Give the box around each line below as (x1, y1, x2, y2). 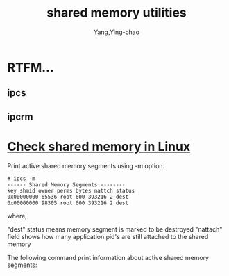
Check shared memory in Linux (7, 138, 191, 154)
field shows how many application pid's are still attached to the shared (7, 232, 209, 241)
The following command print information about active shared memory (7, 253, 210, 261)
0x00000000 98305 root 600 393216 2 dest (7, 200, 129, 206)
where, (7, 211, 28, 220)
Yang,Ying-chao (93, 28, 140, 36)
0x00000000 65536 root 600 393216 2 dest (7, 193, 129, 200)
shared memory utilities (46, 5, 187, 21)
